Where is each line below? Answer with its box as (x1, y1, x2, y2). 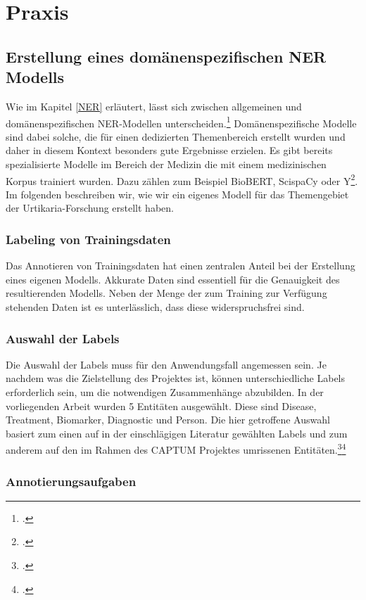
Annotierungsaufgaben (6, 472, 137, 490)
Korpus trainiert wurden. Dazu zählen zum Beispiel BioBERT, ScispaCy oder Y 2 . (6, 171, 358, 188)
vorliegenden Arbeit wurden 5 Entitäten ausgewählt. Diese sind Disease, (6, 398, 317, 413)
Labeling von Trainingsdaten (6, 230, 171, 248)
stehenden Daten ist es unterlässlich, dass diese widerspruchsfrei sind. (6, 300, 305, 314)
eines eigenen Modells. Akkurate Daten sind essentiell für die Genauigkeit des (6, 272, 340, 286)
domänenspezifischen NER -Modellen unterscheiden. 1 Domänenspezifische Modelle (6, 113, 357, 130)
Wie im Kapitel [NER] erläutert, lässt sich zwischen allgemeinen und (6, 98, 302, 113)
